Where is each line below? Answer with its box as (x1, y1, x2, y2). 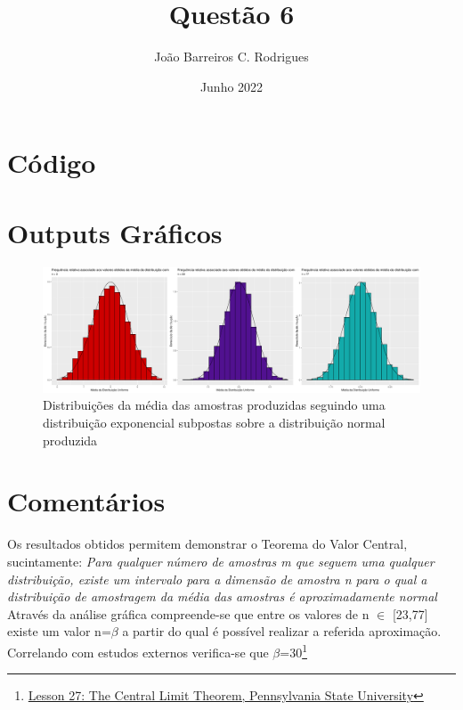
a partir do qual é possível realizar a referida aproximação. (122, 622, 442, 641)
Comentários (7, 483, 166, 519)
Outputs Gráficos (7, 214, 223, 250)
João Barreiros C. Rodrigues (154, 47, 309, 66)
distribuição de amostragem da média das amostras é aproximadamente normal (7, 587, 437, 606)
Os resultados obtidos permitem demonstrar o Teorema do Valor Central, (7, 535, 408, 553)
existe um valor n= (7, 622, 111, 641)
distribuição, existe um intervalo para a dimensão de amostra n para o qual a (7, 569, 427, 588)
